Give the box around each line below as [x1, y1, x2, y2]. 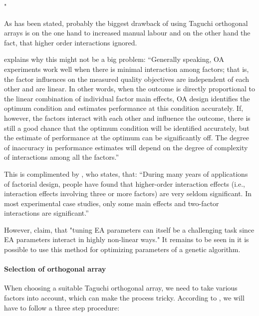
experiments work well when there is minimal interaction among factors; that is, [4, 63, 249, 74]
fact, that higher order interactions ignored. [4, 37, 137, 47]
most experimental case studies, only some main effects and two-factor [4, 198, 219, 208]
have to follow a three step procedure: [4, 302, 120, 313]
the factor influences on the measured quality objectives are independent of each [4, 73, 250, 84]
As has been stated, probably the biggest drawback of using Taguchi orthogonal [4, 17, 248, 28]
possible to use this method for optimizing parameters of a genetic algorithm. [4, 244, 241, 255]
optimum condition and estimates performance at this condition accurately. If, [4, 103, 244, 113]
